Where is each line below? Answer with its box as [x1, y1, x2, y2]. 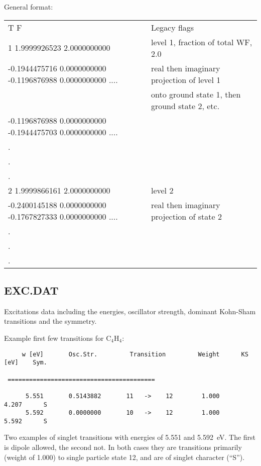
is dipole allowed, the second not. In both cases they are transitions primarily [4, 442, 242, 452]
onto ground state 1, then [151, 88, 241, 100]
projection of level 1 [151, 73, 221, 85]
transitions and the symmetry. [4, 316, 97, 326]
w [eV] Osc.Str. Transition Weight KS [22, 350, 248, 358]
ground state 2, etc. [151, 100, 220, 112]
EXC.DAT [4, 282, 59, 298]
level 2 [151, 184, 174, 196]
